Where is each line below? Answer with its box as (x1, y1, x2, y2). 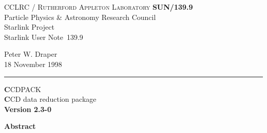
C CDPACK (4, 83, 41, 94)
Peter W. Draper (4, 49, 58, 59)
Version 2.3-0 (4, 103, 51, 114)
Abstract (4, 121, 36, 131)
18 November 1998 (4, 58, 62, 69)
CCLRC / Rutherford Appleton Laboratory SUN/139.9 (4, 2, 193, 12)
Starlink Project (4, 21, 54, 32)
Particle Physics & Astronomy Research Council (4, 11, 156, 22)
